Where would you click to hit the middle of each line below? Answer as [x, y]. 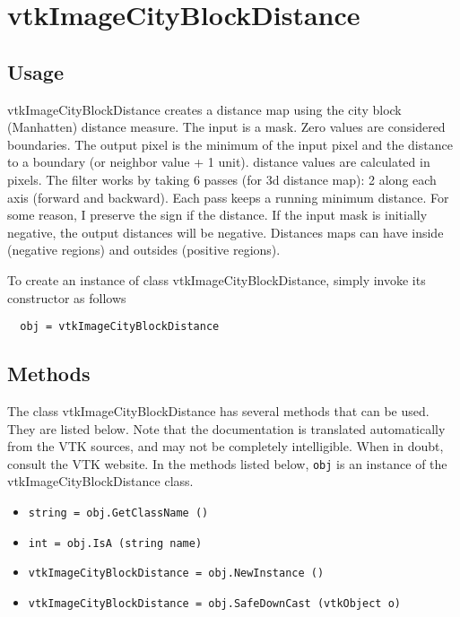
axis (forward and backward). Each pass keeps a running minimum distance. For [228, 197]
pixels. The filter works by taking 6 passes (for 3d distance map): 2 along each [222, 179]
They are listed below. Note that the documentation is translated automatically [226, 428]
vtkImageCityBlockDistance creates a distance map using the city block [204, 109]
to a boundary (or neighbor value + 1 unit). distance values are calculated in [219, 162]
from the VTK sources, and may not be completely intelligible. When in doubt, [226, 446]
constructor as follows [67, 297]
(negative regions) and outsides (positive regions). [144, 250]
